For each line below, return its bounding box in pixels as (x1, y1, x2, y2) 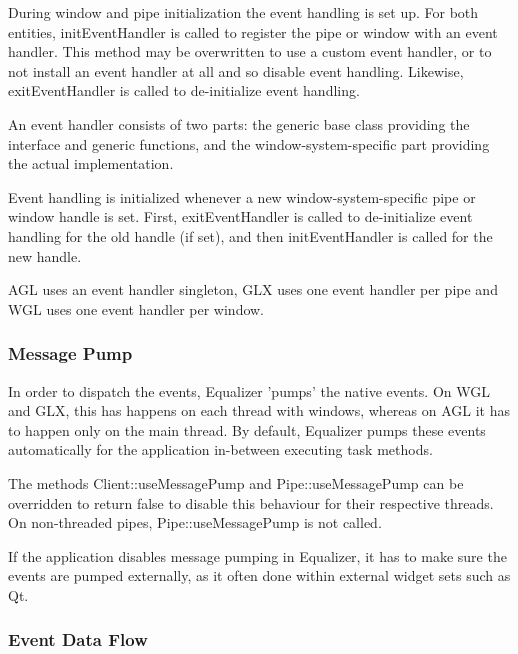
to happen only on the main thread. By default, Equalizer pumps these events (8, 419, 486, 440)
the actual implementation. (8, 153, 174, 174)
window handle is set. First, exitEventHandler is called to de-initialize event (8, 206, 473, 227)
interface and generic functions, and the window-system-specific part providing (8, 133, 490, 154)
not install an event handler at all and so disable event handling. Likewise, (8, 60, 464, 81)
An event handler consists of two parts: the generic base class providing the (8, 113, 470, 134)
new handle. (8, 245, 82, 266)
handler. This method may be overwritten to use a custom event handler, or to (8, 41, 492, 62)
